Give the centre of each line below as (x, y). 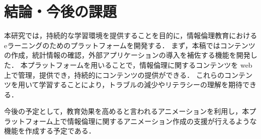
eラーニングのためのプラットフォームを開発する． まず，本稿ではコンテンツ (130, 45)
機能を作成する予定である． (50, 131)
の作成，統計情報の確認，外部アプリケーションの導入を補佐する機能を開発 (127, 55)
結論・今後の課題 (61, 11)
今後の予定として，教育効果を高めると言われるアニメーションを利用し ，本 (127, 111)
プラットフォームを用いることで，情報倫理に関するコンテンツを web (140, 64)
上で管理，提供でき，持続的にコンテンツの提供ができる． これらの (114, 75)
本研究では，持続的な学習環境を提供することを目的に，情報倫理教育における (131, 35)
